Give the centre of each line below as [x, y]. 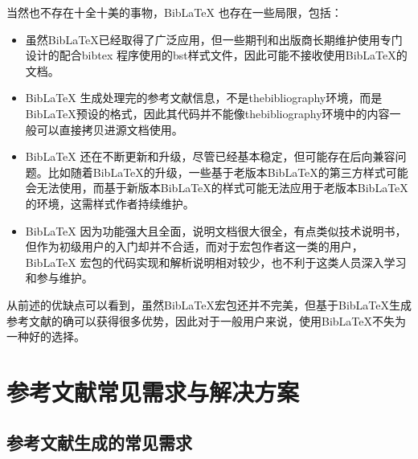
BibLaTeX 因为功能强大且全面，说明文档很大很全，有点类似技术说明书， [216, 230]
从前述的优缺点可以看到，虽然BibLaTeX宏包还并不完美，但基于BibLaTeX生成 [209, 304]
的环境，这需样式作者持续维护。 [110, 203]
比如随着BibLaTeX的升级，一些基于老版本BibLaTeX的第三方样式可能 [228, 172]
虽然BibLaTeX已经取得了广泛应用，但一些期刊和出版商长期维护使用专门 [214, 39]
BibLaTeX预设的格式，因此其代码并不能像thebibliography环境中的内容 [207, 113]
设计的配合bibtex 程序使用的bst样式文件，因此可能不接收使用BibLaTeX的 [216, 55]
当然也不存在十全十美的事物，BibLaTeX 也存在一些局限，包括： [174, 12]
